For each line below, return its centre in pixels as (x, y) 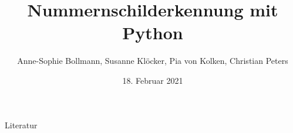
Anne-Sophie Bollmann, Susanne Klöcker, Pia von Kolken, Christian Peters (153, 61)
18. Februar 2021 (153, 80)
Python (153, 33)
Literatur (21, 125)
